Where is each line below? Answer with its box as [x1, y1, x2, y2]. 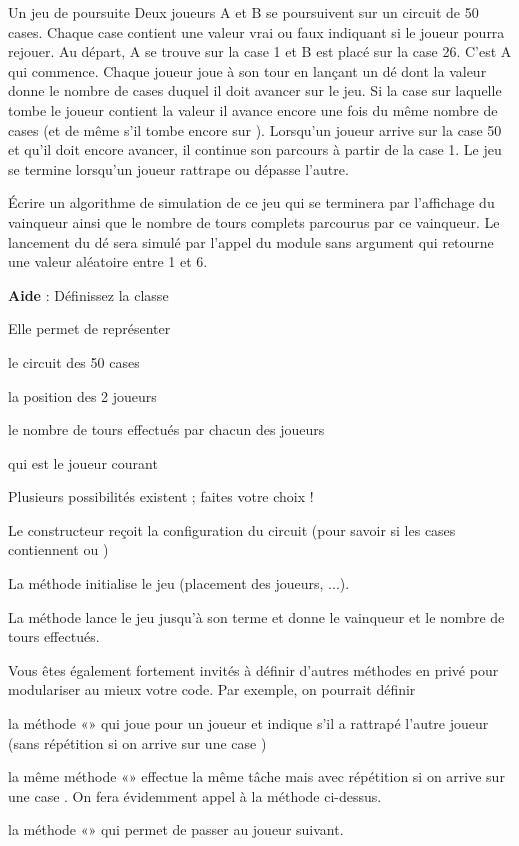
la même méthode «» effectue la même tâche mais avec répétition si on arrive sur [8, 766, 505, 787]
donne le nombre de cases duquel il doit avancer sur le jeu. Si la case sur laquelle [8, 80, 502, 101]
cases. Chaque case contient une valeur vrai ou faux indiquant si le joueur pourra [8, 21, 505, 42]
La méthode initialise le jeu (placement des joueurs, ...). [8, 573, 350, 594]
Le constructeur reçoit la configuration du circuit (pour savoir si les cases [8, 519, 456, 540]
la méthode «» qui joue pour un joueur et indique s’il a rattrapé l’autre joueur [8, 713, 489, 734]
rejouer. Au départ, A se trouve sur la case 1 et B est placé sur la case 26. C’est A [8, 41, 512, 62]
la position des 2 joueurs [8, 385, 157, 406]
